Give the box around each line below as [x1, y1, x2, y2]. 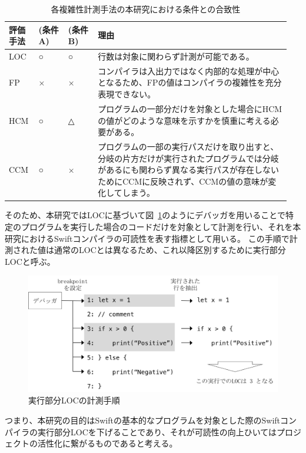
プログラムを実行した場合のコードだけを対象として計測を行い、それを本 [21, 221, 301, 232]
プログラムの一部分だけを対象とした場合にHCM [98, 102, 282, 114]
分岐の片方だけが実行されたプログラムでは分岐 [98, 152, 279, 164]
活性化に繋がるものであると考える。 [37, 437, 178, 449]
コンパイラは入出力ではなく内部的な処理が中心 [98, 64, 280, 77]
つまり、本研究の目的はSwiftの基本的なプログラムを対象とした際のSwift [5, 414, 281, 426]
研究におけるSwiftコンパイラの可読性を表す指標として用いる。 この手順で [5, 232, 290, 244]
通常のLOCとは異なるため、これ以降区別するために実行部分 [54, 244, 286, 256]
